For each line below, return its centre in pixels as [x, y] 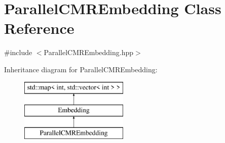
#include [18, 52]
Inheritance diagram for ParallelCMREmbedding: [81, 69]
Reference [39, 28]
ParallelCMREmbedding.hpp [89, 52]
